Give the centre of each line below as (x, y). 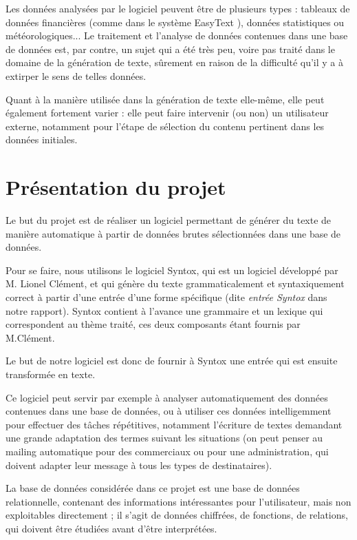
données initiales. (42, 139)
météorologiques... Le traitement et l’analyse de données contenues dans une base (177, 35)
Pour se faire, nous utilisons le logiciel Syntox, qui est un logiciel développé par (172, 270)
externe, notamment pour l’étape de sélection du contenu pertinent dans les (165, 126)
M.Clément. (30, 337)
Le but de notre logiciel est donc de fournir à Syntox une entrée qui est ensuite (172, 361)
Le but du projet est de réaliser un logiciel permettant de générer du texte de (169, 220)
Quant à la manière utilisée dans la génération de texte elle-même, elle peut (165, 99)
